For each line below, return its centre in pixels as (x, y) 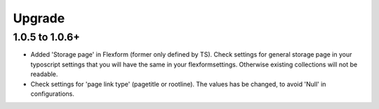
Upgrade (39, 18)
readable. (44, 74)
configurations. (53, 94)
